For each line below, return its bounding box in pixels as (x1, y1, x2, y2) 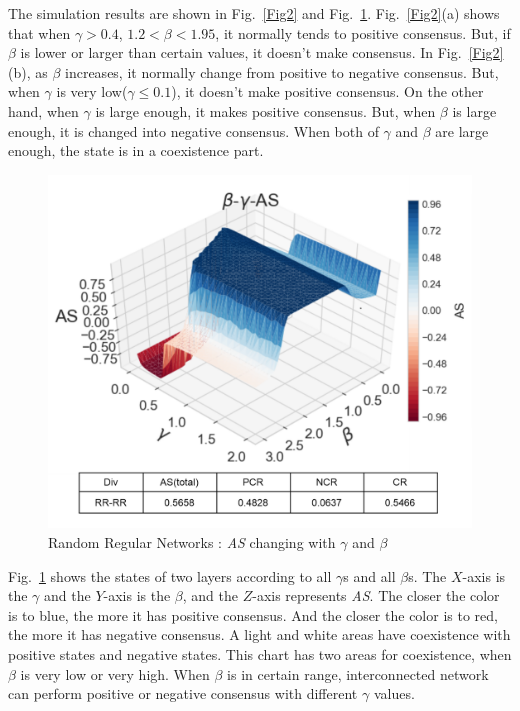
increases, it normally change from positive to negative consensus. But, (65, 61, 499, 82)
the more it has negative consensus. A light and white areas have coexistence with (8, 624, 511, 645)
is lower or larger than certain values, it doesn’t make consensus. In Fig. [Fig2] (20, 42, 504, 63)
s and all (343, 565, 396, 586)
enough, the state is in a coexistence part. (8, 140, 264, 161)
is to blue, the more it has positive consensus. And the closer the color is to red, (8, 604, 498, 625)
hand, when (8, 100, 79, 121)
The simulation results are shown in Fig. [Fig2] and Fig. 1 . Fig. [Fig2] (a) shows (8, 3, 500, 23)
